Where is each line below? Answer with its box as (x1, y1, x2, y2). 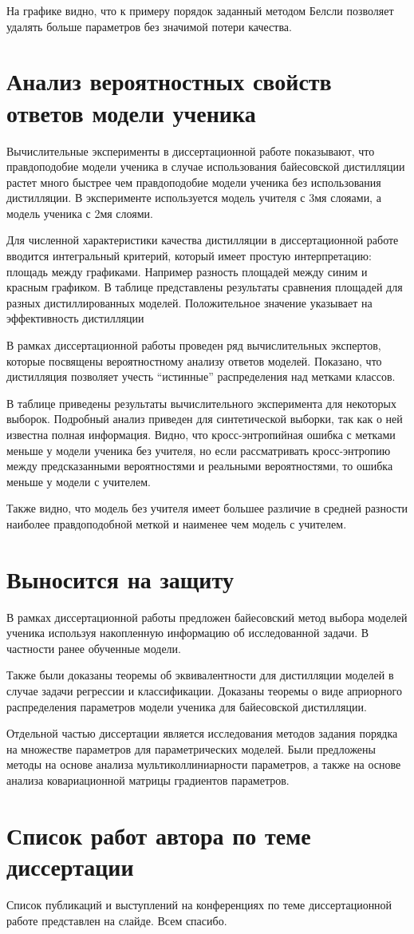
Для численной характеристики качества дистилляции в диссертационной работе (6, 232, 399, 248)
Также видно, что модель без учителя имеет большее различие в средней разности (6, 500, 408, 516)
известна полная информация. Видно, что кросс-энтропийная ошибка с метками (6, 426, 396, 442)
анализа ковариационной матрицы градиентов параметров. (6, 772, 290, 789)
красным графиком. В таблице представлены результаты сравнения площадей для (6, 279, 403, 295)
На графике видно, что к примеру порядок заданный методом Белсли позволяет (6, 2, 394, 18)
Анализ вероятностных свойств (6, 65, 332, 97)
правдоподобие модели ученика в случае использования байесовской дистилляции (6, 158, 405, 175)
